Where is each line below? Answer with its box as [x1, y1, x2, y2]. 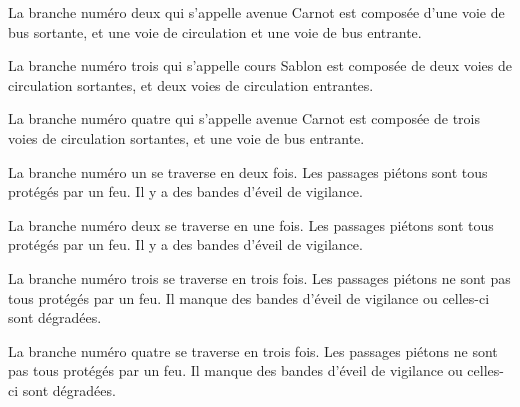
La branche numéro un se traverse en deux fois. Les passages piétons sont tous [8, 161, 488, 182]
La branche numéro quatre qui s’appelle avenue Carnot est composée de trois [8, 108, 480, 129]
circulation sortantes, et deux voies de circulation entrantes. [8, 74, 374, 95]
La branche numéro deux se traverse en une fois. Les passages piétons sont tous [8, 214, 494, 235]
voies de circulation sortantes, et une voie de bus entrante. [8, 127, 365, 148]
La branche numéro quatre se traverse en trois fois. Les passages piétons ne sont [8, 340, 498, 361]
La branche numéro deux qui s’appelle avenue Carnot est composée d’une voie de [8, 2, 505, 22]
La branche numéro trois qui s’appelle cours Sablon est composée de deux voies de [8, 55, 512, 76]
